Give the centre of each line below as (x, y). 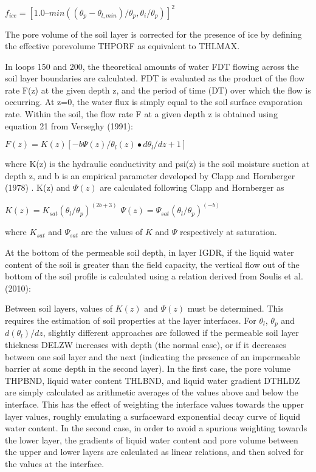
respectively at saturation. (228, 232)
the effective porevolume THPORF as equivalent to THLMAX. (122, 46)
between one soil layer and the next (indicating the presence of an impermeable (153, 356)
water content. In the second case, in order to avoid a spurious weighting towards (156, 428)
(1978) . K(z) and (38, 187)
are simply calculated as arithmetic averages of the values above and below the (152, 392)
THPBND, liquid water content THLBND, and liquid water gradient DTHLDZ (153, 380)
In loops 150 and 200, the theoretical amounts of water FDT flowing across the (152, 66)
